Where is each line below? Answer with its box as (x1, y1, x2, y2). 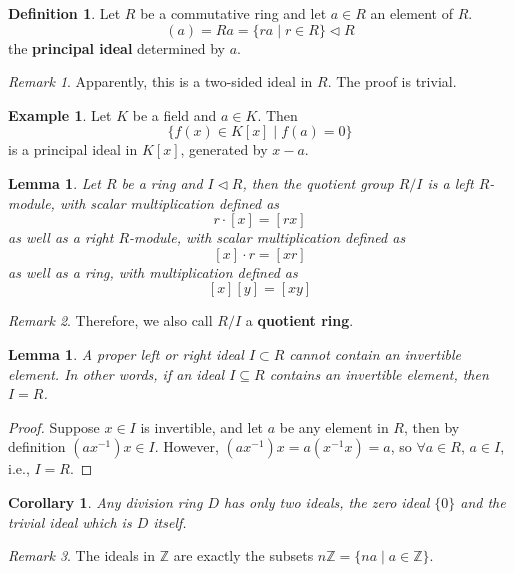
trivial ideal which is (8, 511, 132, 532)
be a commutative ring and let (140, 3, 327, 23)
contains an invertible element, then (269, 363, 489, 384)
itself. (153, 511, 187, 532)
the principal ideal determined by (8, 37, 226, 58)
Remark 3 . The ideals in (8, 545, 156, 566)
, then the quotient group (242, 172, 394, 193)
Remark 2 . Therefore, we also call (8, 310, 213, 331)
